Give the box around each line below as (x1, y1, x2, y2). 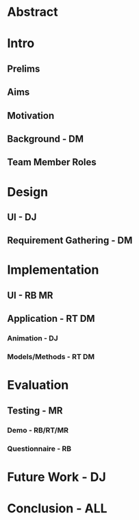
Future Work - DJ (7, 469, 106, 485)
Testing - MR (7, 404, 63, 416)
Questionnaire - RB (7, 444, 72, 453)
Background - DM (7, 133, 84, 144)
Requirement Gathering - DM (7, 235, 133, 246)
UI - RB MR (7, 290, 53, 301)
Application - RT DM (7, 313, 95, 325)
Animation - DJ (7, 334, 58, 343)
